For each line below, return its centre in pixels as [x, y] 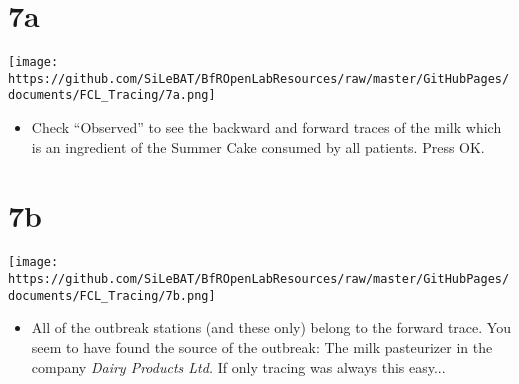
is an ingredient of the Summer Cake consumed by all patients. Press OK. [258, 146]
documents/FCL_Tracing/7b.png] [112, 295]
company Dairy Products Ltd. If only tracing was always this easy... [238, 366]
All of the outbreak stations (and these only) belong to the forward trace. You [271, 327]
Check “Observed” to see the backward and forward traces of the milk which [266, 127]
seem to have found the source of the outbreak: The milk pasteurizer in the [262, 346]
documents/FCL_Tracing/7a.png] [112, 95]
